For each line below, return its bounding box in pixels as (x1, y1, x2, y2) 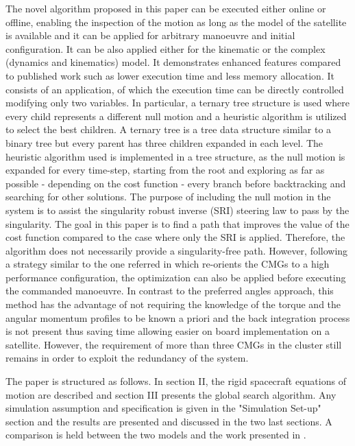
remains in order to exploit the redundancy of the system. (5, 351, 249, 365)
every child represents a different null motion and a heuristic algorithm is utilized (5, 108, 347, 123)
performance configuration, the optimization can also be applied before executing (5, 270, 346, 284)
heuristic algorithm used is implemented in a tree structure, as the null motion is (5, 149, 345, 163)
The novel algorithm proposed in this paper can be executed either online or (5, 1, 326, 15)
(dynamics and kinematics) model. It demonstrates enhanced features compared (5, 55, 341, 69)
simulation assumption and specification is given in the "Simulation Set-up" (5, 401, 321, 415)
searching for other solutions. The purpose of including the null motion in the (5, 189, 331, 204)
